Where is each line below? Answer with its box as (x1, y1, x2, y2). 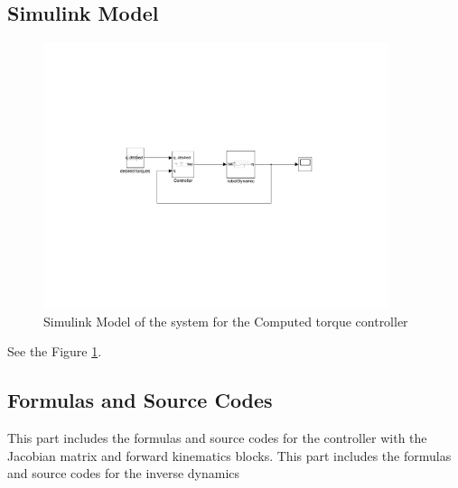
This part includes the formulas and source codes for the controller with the (7, 428, 427, 447)
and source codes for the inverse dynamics (7, 464, 240, 483)
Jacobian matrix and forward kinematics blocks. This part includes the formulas (7, 446, 452, 465)
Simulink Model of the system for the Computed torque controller (43, 311, 408, 330)
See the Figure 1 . (7, 342, 102, 361)
